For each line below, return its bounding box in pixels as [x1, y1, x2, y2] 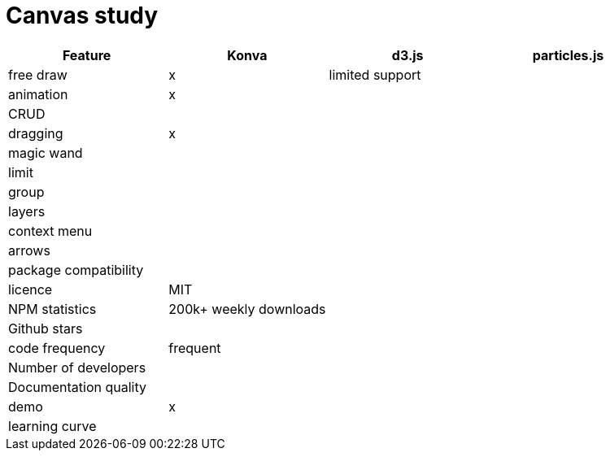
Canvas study [6, 2, 159, 29]
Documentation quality [8, 378, 147, 395]
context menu [8, 222, 93, 239]
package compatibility [8, 261, 144, 278]
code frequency [8, 339, 106, 356]
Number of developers [8, 359, 146, 376]
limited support [329, 66, 421, 83]
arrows [8, 242, 50, 259]
